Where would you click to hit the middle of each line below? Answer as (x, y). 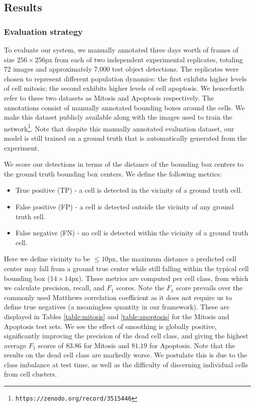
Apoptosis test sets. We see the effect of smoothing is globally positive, (110, 326)
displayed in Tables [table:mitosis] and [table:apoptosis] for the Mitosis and (117, 316)
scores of (51, 345)
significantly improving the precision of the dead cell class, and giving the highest (126, 336)
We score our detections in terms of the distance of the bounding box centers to (124, 164)
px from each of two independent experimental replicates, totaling (144, 59)
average (15, 345)
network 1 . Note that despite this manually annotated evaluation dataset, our (119, 127)
